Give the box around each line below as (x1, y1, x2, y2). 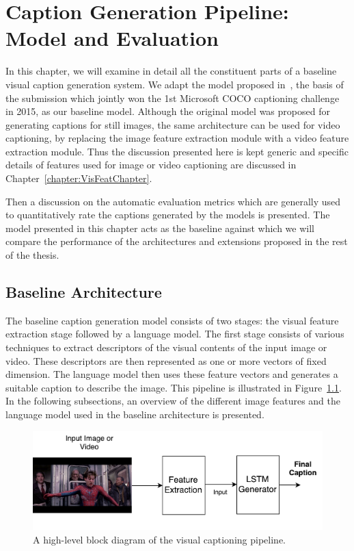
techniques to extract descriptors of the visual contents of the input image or (5, 340, 327, 355)
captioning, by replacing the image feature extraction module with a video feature (5, 131, 349, 145)
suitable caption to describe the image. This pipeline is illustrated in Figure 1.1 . (5, 380, 342, 394)
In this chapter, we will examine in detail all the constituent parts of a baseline (5, 64, 337, 78)
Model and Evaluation (5, 24, 219, 52)
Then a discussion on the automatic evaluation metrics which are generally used (5, 194, 341, 208)
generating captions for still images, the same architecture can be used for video (5, 117, 340, 131)
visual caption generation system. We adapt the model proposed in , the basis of (5, 77, 344, 91)
